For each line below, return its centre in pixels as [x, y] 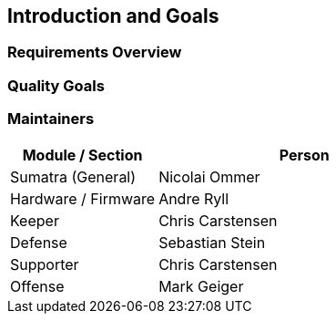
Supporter [45, 264]
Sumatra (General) [73, 176]
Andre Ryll [194, 198]
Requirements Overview [95, 52]
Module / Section [82, 155]
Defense [39, 242]
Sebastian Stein [212, 242]
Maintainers [51, 119]
